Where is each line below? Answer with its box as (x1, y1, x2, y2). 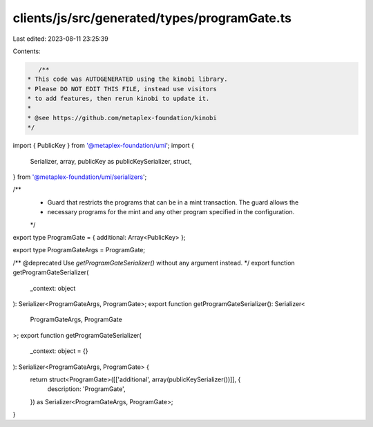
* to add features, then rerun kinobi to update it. (27, 95, 210, 103)
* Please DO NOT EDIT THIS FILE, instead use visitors (27, 85, 217, 93)
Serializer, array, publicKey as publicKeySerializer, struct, (30, 157, 192, 165)
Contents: (12, 47, 41, 55)
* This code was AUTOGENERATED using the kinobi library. (27, 75, 228, 83)
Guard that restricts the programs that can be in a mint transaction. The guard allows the (47, 198, 299, 207)
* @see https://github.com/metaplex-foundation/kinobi (27, 114, 217, 122)
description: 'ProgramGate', (47, 385, 126, 393)
